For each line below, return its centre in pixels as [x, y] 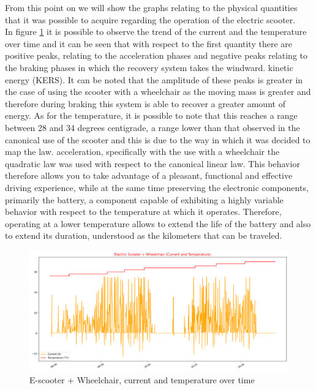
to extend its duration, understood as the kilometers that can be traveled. [144, 235]
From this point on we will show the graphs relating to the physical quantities [151, 7]
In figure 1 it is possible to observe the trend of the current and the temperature [156, 32]
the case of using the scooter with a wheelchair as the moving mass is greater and [158, 92]
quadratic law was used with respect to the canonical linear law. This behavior [152, 163]
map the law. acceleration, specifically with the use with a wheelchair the [142, 152]
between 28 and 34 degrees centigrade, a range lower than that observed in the [152, 127]
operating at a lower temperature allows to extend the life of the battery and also [158, 223]
